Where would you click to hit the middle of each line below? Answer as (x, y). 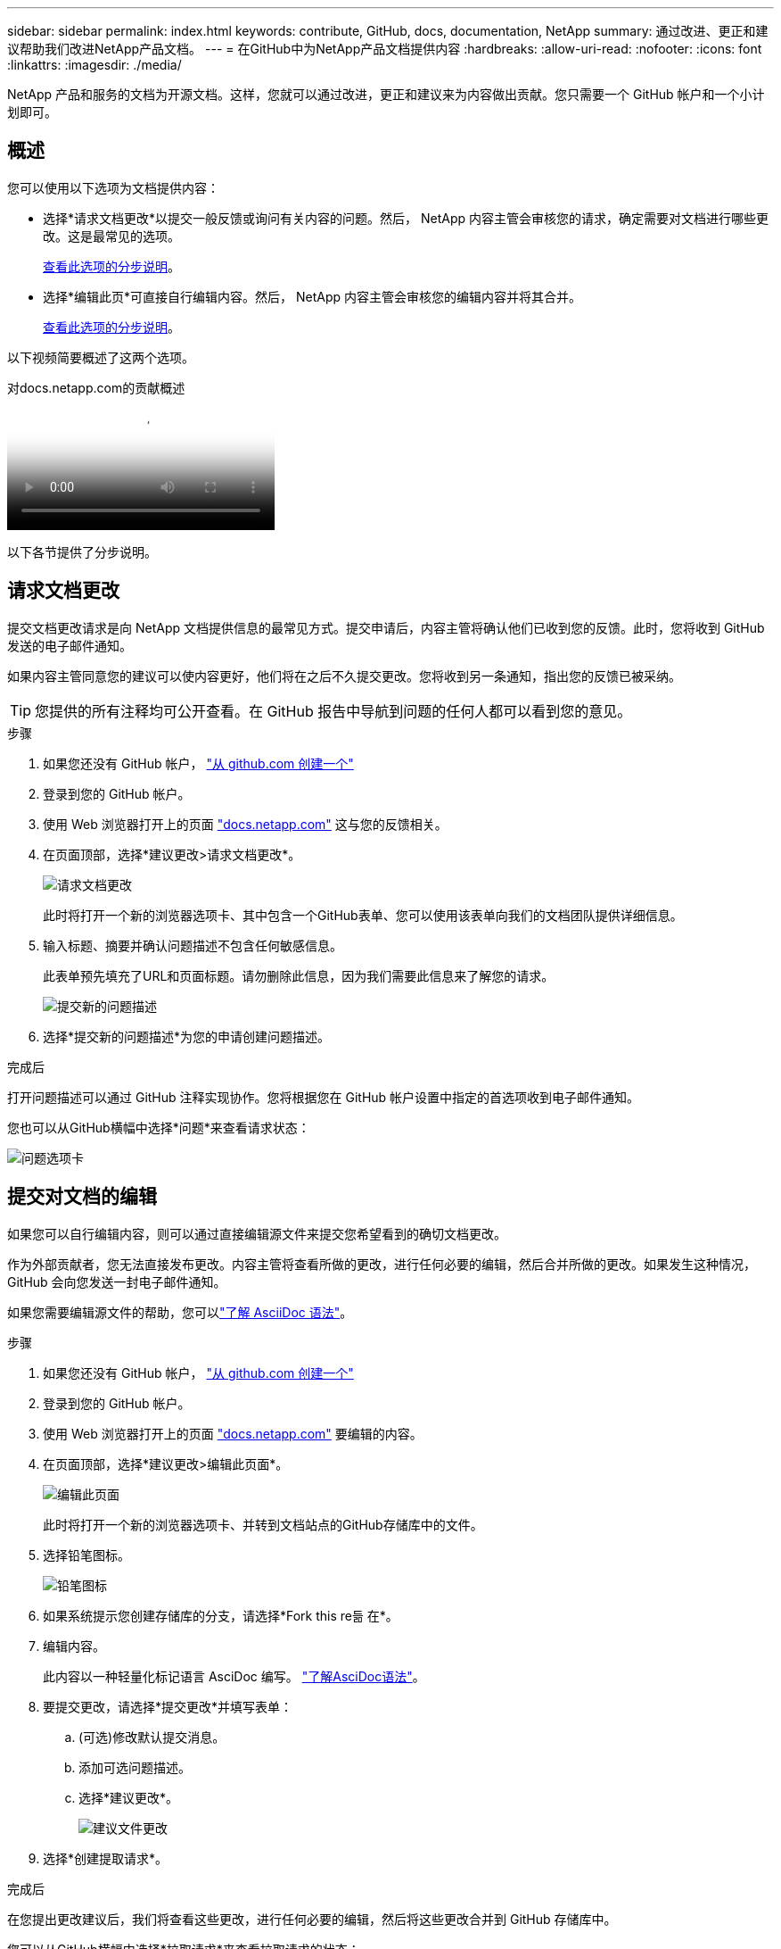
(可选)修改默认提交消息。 (152, 1737)
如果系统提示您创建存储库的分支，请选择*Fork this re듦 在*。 (221, 1615)
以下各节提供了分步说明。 (82, 552)
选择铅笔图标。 (86, 1555)
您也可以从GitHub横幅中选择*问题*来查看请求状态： (159, 1127)
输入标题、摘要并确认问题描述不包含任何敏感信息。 (193, 945)
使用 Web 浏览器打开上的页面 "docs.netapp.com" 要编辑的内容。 (233, 1433)
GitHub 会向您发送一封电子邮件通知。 (117, 1281)
